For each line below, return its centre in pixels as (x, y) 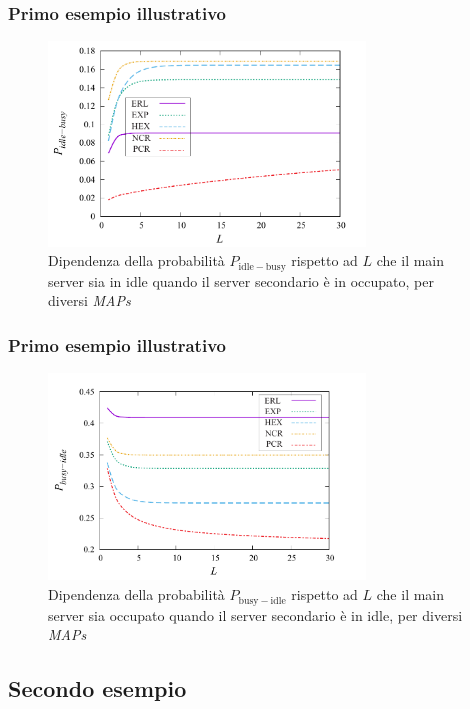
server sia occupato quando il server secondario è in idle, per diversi (255, 614)
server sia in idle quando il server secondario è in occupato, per (241, 280)
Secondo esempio (97, 688)
